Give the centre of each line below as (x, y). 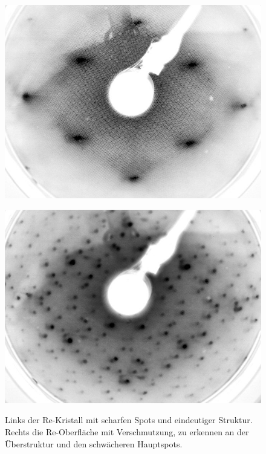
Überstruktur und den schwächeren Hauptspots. (94, 443)
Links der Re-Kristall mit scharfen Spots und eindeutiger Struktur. (129, 420)
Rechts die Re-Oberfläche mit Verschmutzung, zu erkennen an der (127, 431)
